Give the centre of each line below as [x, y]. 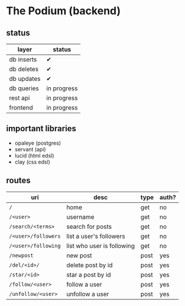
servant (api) [30, 149]
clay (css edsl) [32, 162]
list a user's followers [96, 236]
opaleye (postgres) [38, 143]
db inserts [23, 59]
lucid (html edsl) [34, 155]
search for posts [89, 227]
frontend [21, 108]
